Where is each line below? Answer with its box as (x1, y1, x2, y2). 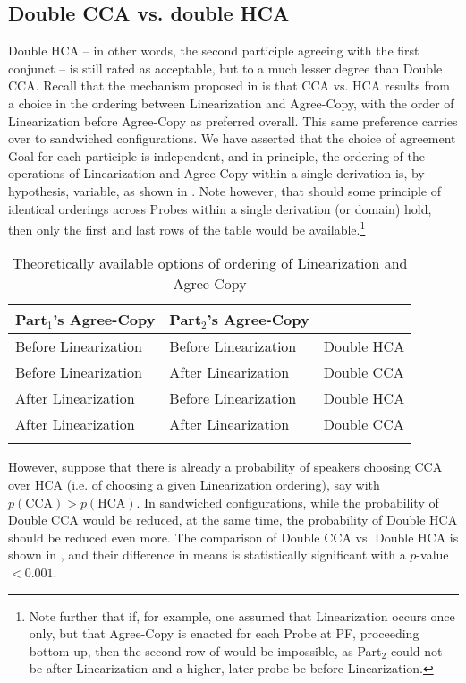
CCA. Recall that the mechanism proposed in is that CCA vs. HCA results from (8, 76, 450, 95)
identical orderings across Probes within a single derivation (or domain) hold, (8, 199, 432, 218)
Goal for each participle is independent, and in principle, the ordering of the (8, 146, 425, 165)
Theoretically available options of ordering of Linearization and (12, 252, 408, 274)
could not (390, 641, 443, 660)
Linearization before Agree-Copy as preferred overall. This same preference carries (8, 111, 458, 130)
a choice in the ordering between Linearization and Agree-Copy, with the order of (8, 93, 454, 112)
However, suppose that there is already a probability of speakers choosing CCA (8, 457, 443, 476)
